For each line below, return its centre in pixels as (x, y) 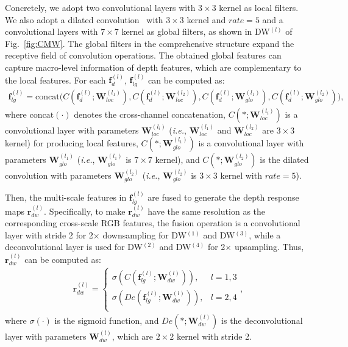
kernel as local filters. (259, 7)
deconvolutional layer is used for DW (74, 247)
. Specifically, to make (85, 211)
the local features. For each (55, 80)
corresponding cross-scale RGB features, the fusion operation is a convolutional (153, 223)
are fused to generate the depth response (223, 197)
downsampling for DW (145, 234)
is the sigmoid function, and (107, 320)
